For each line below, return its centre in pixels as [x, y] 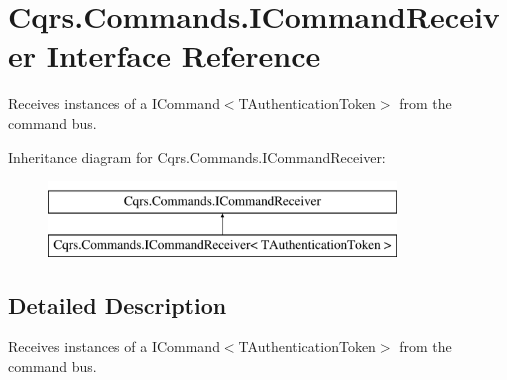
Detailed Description [117, 304]
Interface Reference [183, 55]
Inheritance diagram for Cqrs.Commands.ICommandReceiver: [197, 156]
